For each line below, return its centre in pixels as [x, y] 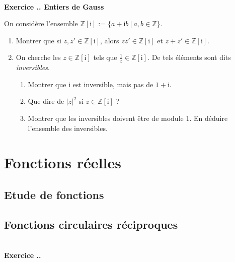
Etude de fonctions [54, 194]
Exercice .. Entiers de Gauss [54, 6]
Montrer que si [38, 40]
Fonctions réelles [63, 162]
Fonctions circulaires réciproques [91, 224]
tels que [105, 57]
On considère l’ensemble [41, 23]
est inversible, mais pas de [113, 84]
